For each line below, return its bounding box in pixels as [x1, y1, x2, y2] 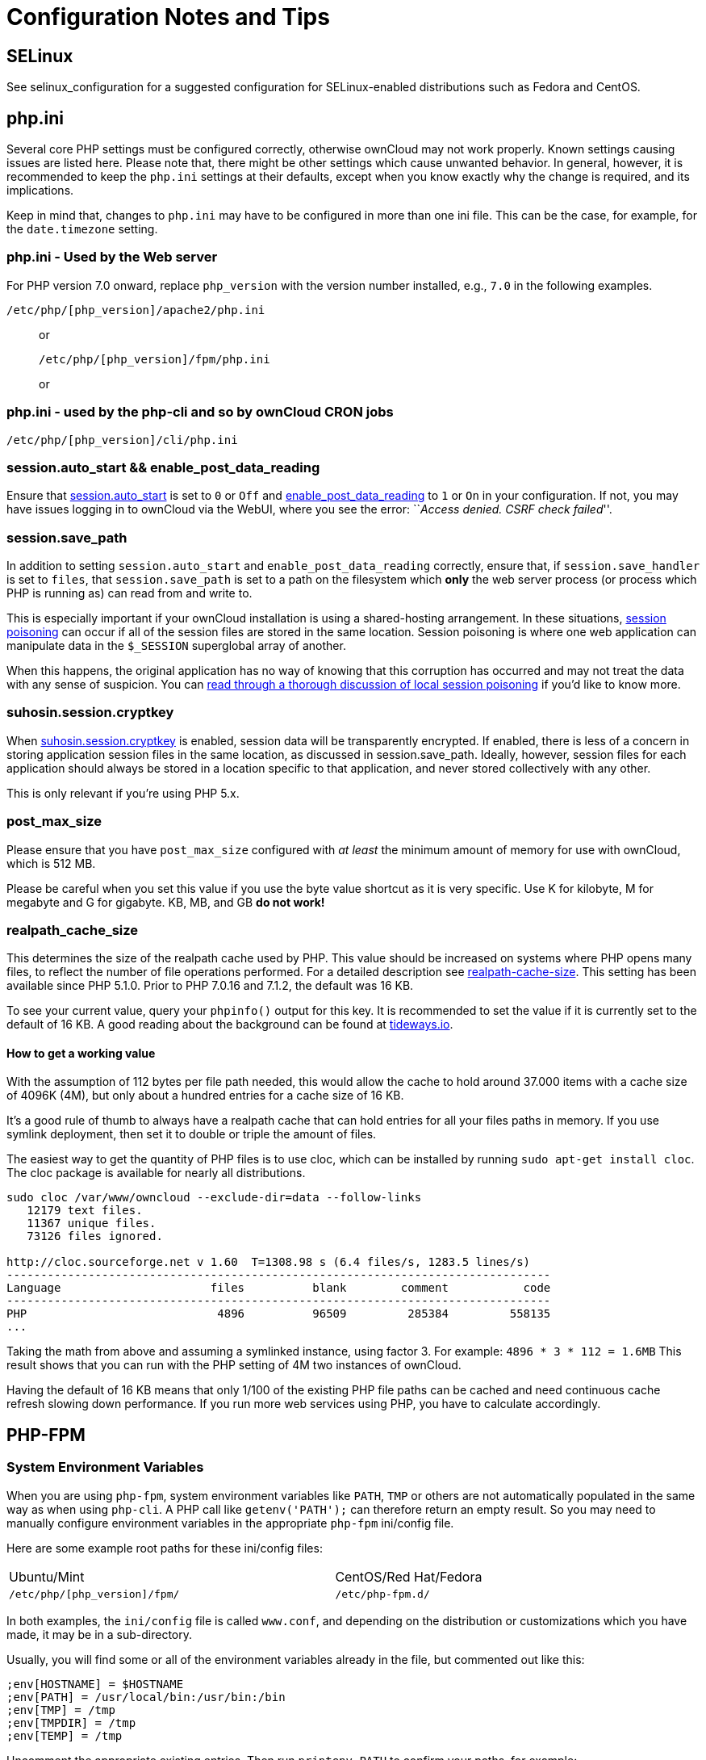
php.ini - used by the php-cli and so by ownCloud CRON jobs [6, 404, 394, 421]
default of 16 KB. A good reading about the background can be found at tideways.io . [6, 1017, 453, 1032]
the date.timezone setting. [6, 222, 158, 237]
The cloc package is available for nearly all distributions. [6, 1166, 306, 1180]
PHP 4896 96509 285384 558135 [6, 1307, 551, 1321]
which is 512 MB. [6, 856, 96, 870]
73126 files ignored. [27, 1230, 163, 1243]
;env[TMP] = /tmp [6, 1703, 115, 1716]
